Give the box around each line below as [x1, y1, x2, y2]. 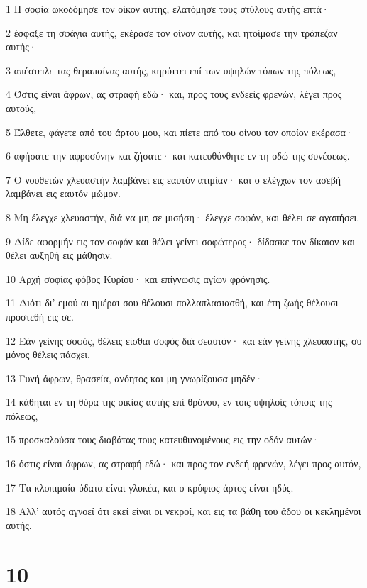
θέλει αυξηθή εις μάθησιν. [6, 248, 113, 262]
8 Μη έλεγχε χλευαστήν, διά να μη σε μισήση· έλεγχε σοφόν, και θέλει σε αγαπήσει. [6, 209, 360, 224]
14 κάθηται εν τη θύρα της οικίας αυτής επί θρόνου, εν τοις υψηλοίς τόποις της [6, 394, 332, 409]
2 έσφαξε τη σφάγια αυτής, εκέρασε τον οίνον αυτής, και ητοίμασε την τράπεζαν [6, 25, 338, 40]
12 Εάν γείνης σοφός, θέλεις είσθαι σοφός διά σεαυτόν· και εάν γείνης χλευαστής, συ [6, 333, 362, 348]
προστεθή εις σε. [6, 309, 74, 323]
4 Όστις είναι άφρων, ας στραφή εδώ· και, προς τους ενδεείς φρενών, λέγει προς [6, 87, 342, 101]
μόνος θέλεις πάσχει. [6, 347, 90, 362]
